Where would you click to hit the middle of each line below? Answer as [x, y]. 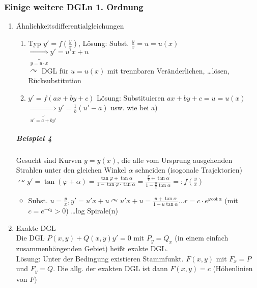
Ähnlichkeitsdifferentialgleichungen [70, 26]
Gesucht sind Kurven [49, 160]
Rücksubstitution [55, 80]
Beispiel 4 [34, 138]
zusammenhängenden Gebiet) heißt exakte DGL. [92, 248]
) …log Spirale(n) [92, 211]
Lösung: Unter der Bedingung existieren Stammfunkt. [100, 258]
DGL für [55, 70]
